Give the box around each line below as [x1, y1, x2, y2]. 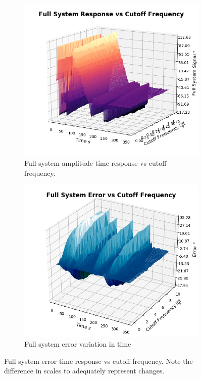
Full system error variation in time [24, 339, 131, 349]
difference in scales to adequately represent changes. [4, 365, 165, 376]
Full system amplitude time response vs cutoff [24, 158, 167, 168]
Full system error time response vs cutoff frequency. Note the [4, 355, 193, 366]
